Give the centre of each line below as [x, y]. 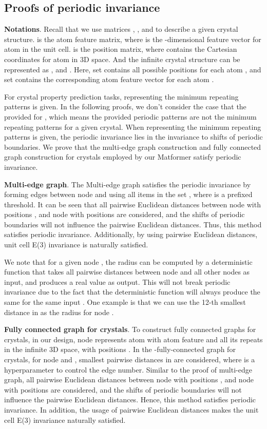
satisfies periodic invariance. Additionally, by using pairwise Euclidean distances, [131, 234]
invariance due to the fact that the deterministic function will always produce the [132, 292]
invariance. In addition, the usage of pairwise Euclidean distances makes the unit [131, 409]
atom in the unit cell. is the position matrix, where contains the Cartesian [121, 49]
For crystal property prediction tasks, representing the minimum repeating [121, 96]
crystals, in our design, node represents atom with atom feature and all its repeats [133, 339]
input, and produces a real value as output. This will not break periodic [117, 281]
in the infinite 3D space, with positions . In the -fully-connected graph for [120, 349]
